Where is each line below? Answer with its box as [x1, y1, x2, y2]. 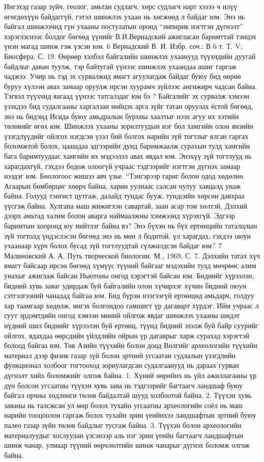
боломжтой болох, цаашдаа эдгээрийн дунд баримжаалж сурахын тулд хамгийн [4, 140, 250, 151]
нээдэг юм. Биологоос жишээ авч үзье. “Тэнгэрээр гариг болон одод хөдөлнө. [4, 170, 245, 181]
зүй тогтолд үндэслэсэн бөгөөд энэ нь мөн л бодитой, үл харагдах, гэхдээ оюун [4, 230, 251, 241]
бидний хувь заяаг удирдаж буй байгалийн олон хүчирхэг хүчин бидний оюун [4, 280, 247, 291]
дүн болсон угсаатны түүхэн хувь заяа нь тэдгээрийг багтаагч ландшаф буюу [4, 380, 243, 390]
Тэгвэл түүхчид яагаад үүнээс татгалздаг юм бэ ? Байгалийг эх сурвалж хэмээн [4, 91, 249, 101]
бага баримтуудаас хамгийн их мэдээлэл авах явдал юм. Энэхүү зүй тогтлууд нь [4, 150, 252, 161]
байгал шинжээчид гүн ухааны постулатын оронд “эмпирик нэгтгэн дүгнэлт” [4, 21, 243, 32]
